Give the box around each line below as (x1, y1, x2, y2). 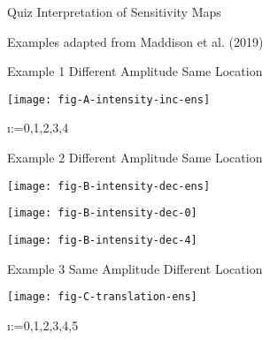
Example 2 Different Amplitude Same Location (7, 148, 263, 167)
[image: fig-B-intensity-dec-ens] (7, 179, 211, 193)
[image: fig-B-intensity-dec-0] (7, 207, 197, 220)
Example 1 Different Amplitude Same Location (7, 62, 263, 80)
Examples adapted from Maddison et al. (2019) (7, 32, 264, 50)
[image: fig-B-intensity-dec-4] (7, 233, 197, 246)
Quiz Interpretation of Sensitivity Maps (7, 3, 221, 20)
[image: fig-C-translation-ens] (7, 291, 197, 304)
